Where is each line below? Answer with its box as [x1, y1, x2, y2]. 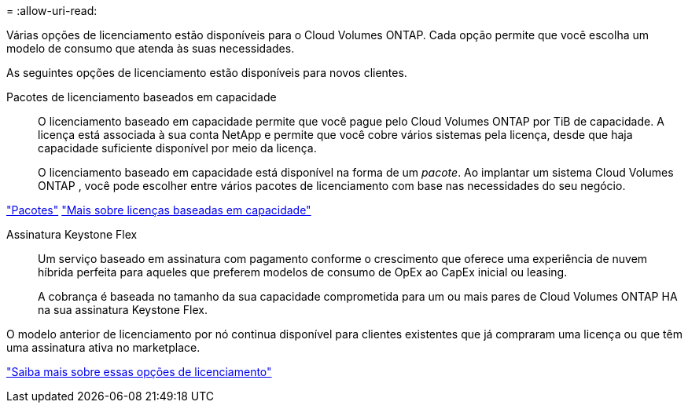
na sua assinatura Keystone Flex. [38, 303, 208, 316]
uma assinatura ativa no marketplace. [6, 341, 201, 354]
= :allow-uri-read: [6, 4, 97, 17]
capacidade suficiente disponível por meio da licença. [38, 141, 317, 155]
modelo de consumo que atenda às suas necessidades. [6, 42, 295, 55]
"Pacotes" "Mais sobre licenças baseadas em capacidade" [6, 203, 311, 217]
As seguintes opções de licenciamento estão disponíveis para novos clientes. [6, 66, 407, 79]
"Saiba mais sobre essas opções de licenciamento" [6, 365, 272, 378]
